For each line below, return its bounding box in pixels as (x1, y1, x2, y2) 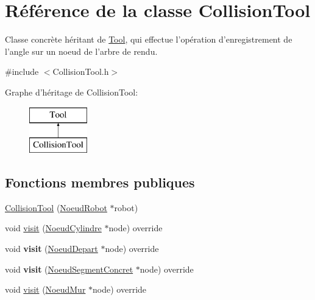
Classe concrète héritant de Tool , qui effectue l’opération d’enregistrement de (5, 33, 292, 46)
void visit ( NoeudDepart (5, 242, 98, 255)
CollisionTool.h (52, 65, 109, 78)
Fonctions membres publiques (5, 173, 195, 192)
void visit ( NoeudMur (5, 283, 86, 296)
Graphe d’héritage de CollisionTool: (5, 85, 138, 98)
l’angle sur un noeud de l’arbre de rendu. (5, 44, 158, 57)
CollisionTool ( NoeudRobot (5, 201, 107, 214)
